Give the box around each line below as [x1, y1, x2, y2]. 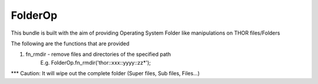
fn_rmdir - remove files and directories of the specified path [25, 51, 171, 58]
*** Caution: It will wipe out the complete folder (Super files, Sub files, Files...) [11, 70, 200, 77]
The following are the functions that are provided [11, 40, 130, 47]
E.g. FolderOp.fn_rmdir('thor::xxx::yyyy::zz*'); [40, 59, 151, 66]
